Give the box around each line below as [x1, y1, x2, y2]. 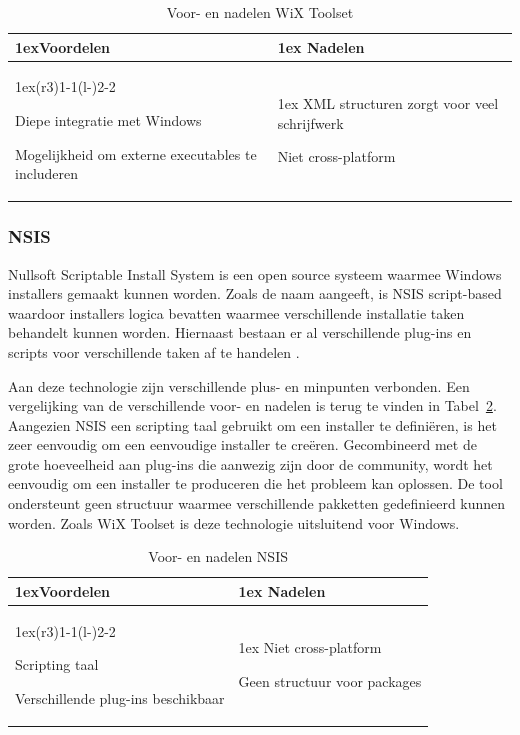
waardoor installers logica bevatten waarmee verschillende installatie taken [8, 302, 465, 323]
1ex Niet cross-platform [238, 637, 382, 658]
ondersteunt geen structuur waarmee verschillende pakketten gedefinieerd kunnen [8, 493, 506, 514]
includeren [15, 163, 79, 184]
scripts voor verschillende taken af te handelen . [8, 341, 300, 362]
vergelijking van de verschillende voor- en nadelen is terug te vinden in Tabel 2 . [8, 395, 497, 416]
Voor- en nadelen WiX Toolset [166, 2, 354, 22]
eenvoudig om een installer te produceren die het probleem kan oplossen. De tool [8, 473, 503, 494]
